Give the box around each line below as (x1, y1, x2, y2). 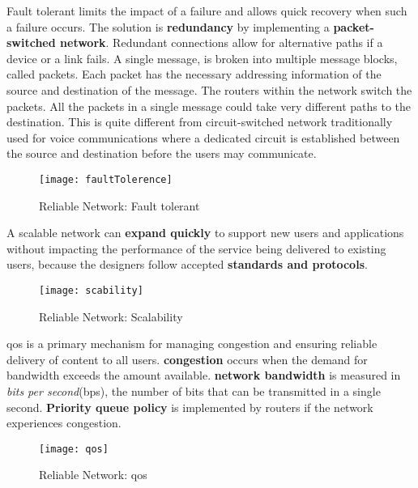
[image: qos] (39, 443, 109, 455)
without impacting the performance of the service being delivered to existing (6, 240, 386, 257)
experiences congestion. (6, 414, 122, 431)
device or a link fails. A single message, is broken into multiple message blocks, (6, 49, 398, 66)
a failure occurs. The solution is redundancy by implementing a (6, 18, 330, 35)
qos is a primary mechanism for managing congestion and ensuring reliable (6, 335, 377, 352)
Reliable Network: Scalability (39, 308, 183, 325)
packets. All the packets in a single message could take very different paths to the (6, 97, 412, 114)
